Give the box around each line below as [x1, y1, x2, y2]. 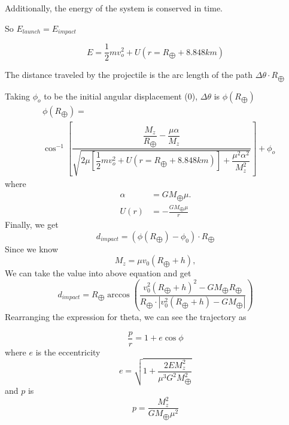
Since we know [5, 242, 59, 255]
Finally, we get [5, 218, 59, 231]
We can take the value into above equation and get [5, 267, 191, 279]
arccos [107, 291, 130, 299]
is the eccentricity [35, 345, 101, 358]
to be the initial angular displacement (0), [44, 89, 198, 102]
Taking [5, 89, 31, 102]
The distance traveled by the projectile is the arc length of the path [5, 68, 253, 81]
